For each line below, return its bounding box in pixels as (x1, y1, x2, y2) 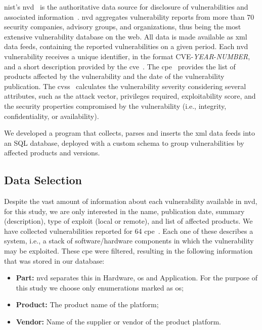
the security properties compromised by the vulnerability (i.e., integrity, (4, 100, 227, 111)
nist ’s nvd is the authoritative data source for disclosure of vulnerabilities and (4, 2, 248, 12)
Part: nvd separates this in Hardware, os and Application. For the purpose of (16, 272, 258, 283)
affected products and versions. (4, 147, 100, 158)
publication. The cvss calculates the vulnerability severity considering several (4, 80, 246, 91)
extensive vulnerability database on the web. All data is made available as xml (4, 31, 247, 42)
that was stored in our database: (4, 255, 105, 266)
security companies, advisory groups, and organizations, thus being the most (4, 21, 241, 32)
